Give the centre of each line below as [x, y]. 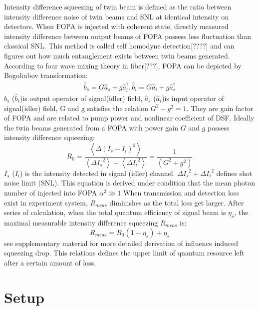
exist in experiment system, [46, 202]
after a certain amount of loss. [50, 262]
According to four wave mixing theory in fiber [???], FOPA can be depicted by [123, 65]
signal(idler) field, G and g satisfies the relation [76, 108]
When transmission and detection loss [181, 193]
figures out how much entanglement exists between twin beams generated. [117, 55]
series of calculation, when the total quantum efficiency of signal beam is [115, 212]
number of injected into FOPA [51, 193]
